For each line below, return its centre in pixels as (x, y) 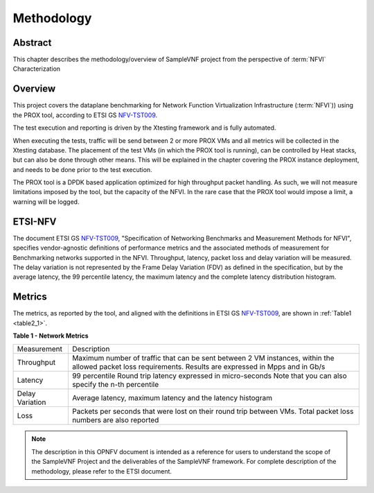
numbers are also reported (115, 420)
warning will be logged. (46, 202)
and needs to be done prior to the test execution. (82, 169)
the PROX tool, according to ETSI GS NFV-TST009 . (85, 115)
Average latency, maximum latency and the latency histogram (172, 398)
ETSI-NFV (35, 222)
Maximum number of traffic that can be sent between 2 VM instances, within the (203, 358)
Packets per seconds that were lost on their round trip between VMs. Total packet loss (213, 411)
